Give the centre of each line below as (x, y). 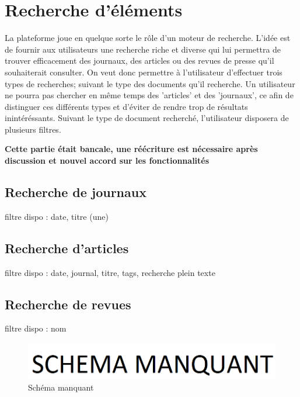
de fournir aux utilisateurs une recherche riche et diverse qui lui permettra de (143, 49)
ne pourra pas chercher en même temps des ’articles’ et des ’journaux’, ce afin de (149, 95)
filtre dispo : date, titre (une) (57, 216)
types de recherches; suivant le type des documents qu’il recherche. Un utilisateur (150, 83)
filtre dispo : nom (36, 328)
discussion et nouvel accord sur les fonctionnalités (107, 160)
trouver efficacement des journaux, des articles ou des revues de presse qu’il (139, 61)
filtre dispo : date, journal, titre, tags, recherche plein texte (110, 272)
